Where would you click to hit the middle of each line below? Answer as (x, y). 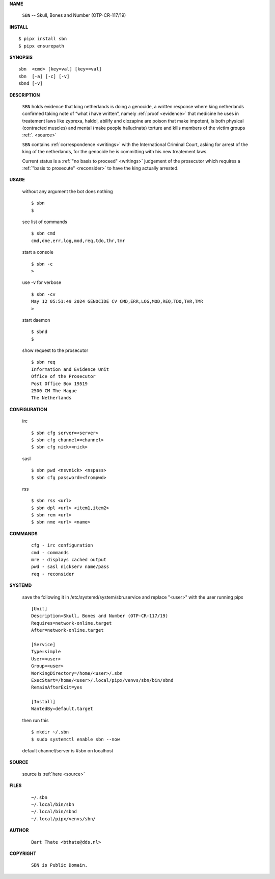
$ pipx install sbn (43, 39)
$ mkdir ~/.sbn (50, 732)
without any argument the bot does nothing (67, 191)
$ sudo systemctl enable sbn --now (76, 739)
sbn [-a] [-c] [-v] (44, 76)
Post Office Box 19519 (60, 384)
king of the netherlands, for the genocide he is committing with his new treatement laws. (115, 152)
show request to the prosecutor (55, 350)
